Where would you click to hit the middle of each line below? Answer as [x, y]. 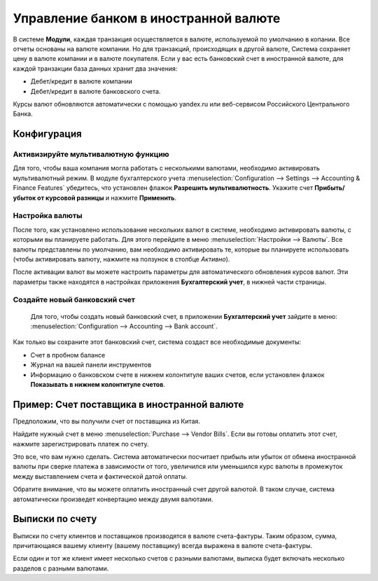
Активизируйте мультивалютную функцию [91, 154]
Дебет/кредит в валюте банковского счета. [96, 91]
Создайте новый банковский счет [74, 300]
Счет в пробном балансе [68, 355]
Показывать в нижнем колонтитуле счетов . [98, 384]
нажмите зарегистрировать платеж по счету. [81, 444]
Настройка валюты [48, 216]
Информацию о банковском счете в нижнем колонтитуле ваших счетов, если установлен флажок [177, 374]
